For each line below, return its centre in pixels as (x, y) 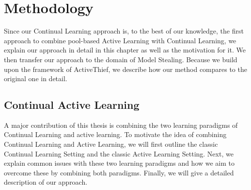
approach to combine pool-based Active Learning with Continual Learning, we (120, 40)
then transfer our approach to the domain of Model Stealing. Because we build (121, 59)
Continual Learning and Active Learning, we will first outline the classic (111, 144)
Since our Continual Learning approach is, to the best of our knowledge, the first (124, 31)
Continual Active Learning (72, 105)
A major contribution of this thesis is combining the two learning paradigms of (121, 125)
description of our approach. (46, 182)
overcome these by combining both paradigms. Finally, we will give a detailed (119, 172)
